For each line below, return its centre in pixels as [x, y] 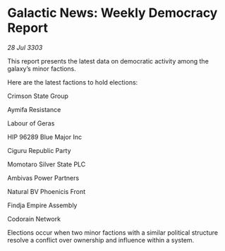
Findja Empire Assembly [42, 205]
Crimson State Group [38, 96]
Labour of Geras [31, 123]
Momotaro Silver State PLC [47, 164]
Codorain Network [34, 219]
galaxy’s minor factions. [42, 68]
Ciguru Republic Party [39, 150]
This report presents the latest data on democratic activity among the [108, 61]
